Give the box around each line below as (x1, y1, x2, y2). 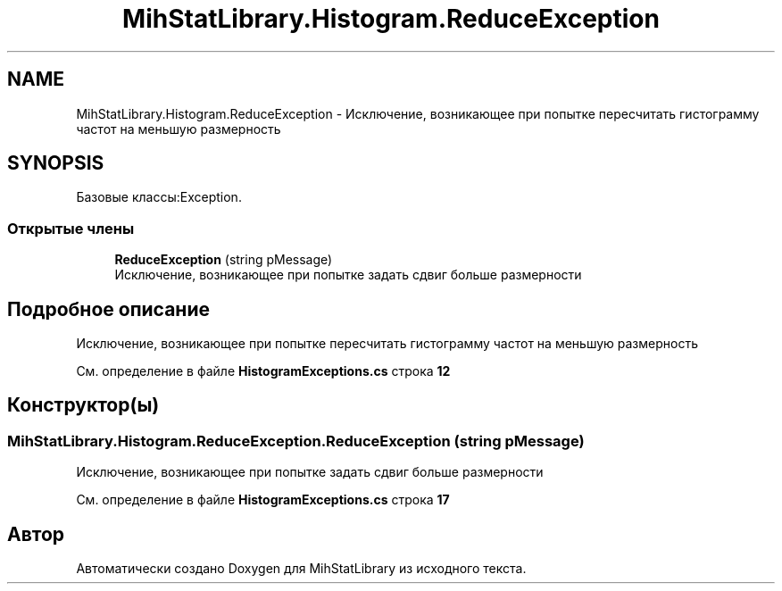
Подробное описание (7, 297, 210, 320)
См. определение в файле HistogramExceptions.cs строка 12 (76, 363, 451, 379)
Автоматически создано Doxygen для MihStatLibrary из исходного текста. (76, 561, 527, 577)
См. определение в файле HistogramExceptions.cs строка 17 (76, 492, 450, 508)
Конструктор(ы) (7, 394, 160, 417)
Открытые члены (7, 219, 135, 237)
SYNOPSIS (7, 152, 104, 175)
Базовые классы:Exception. (76, 189, 242, 205)
